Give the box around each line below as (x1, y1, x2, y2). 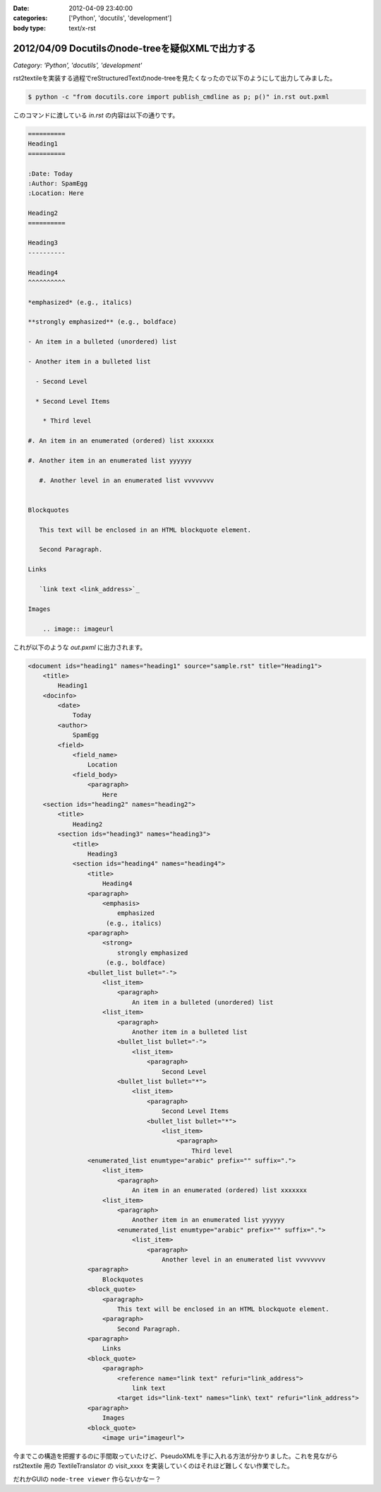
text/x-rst (68, 23, 96, 32)
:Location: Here (28, 190, 85, 197)
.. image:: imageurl (42, 624, 114, 633)
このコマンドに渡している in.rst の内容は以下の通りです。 (13, 111, 179, 120)
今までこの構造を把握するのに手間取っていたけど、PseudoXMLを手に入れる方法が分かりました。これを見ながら (13, 1452, 339, 1460)
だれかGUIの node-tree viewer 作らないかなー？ (13, 1474, 162, 1483)
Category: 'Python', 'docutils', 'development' (13, 61, 143, 69)
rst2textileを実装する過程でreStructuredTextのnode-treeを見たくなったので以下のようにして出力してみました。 (13, 74, 337, 83)
